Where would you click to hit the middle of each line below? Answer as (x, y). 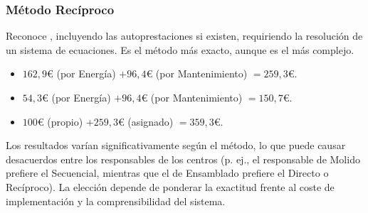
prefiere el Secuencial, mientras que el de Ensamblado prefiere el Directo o (167, 173)
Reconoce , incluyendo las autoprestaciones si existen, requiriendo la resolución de (184, 36)
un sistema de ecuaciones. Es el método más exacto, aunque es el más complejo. (180, 49)
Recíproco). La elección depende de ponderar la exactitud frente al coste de (170, 186)
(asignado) (151, 121)
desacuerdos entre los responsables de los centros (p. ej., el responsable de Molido (183, 159)
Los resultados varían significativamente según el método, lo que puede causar (176, 145)
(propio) (65, 121)
